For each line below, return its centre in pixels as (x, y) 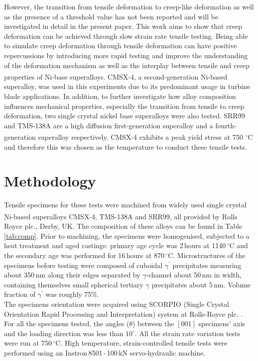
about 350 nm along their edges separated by (72, 275)
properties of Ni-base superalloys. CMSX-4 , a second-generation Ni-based (116, 76)
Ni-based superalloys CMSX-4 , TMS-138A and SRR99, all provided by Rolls (121, 216)
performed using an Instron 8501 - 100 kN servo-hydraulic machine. (105, 352)
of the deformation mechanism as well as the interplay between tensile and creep (127, 65)
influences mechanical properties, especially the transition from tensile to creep (124, 106)
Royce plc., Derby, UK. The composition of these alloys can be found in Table (123, 226)
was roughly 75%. (72, 294)
